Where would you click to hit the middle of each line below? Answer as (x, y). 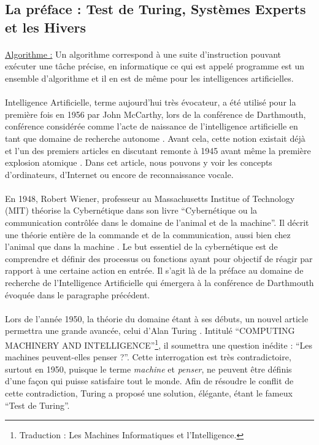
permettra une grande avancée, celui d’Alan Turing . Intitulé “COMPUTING (150, 331)
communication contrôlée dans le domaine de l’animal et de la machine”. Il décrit (157, 222)
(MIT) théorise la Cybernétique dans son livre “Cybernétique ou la (131, 210)
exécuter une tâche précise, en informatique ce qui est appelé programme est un (155, 66)
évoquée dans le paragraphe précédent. (78, 294)
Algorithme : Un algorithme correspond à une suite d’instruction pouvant (143, 54)
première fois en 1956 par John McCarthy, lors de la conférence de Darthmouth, (156, 114)
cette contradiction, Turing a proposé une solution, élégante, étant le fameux (149, 393)
